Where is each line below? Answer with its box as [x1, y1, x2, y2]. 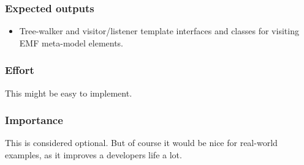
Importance [5, 112, 63, 128]
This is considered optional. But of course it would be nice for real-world [5, 136, 278, 149]
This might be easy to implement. [5, 86, 132, 99]
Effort [5, 62, 34, 78]
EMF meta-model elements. [19, 36, 124, 49]
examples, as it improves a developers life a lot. [5, 148, 182, 161]
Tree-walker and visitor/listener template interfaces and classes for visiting [19, 24, 299, 37]
